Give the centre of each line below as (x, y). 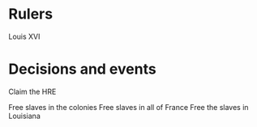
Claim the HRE (32, 91)
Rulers (31, 14)
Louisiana (24, 116)
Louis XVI (24, 36)
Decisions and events (82, 69)
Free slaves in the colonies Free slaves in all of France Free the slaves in (128, 107)
